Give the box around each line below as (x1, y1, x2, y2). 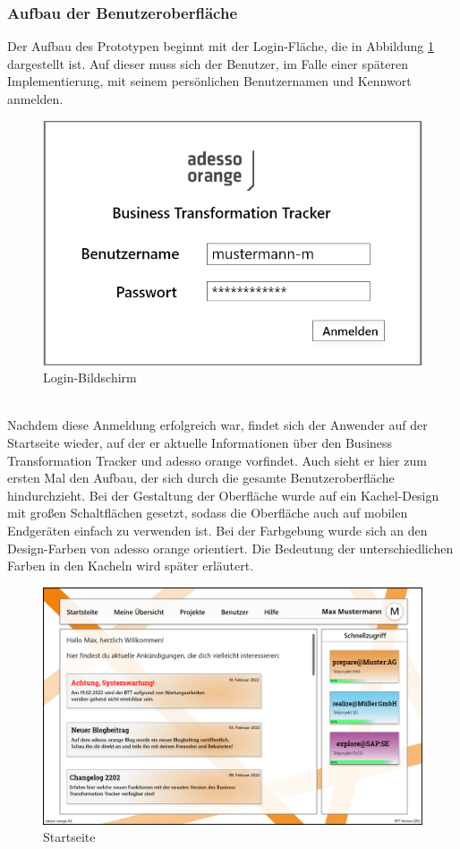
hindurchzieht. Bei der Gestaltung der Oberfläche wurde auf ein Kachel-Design (7, 485, 439, 504)
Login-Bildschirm (43, 368, 137, 387)
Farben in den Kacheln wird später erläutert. (7, 556, 254, 575)
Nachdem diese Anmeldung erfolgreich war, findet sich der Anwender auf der (7, 416, 428, 434)
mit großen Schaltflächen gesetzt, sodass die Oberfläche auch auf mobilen (7, 503, 408, 522)
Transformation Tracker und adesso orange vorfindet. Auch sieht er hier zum (7, 450, 427, 469)
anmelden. (7, 90, 64, 107)
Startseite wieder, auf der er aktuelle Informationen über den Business (7, 433, 393, 452)
